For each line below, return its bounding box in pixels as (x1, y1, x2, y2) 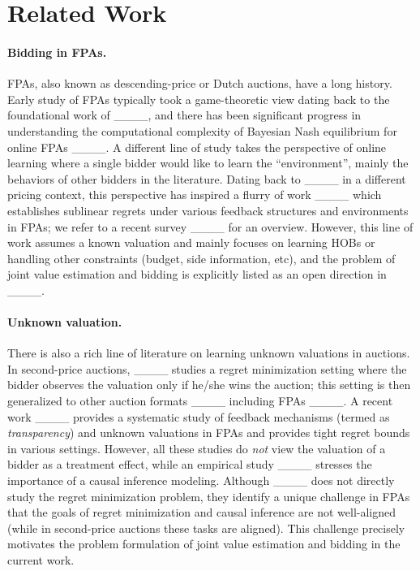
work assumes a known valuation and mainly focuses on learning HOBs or (7, 234, 375, 251)
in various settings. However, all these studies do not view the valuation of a (7, 439, 386, 456)
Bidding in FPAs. (7, 43, 107, 60)
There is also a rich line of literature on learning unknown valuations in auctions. (7, 344, 410, 361)
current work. (7, 552, 75, 568)
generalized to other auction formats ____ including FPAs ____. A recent (7, 392, 393, 409)
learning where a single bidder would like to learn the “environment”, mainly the (7, 154, 409, 171)
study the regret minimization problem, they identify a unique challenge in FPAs (7, 487, 410, 504)
